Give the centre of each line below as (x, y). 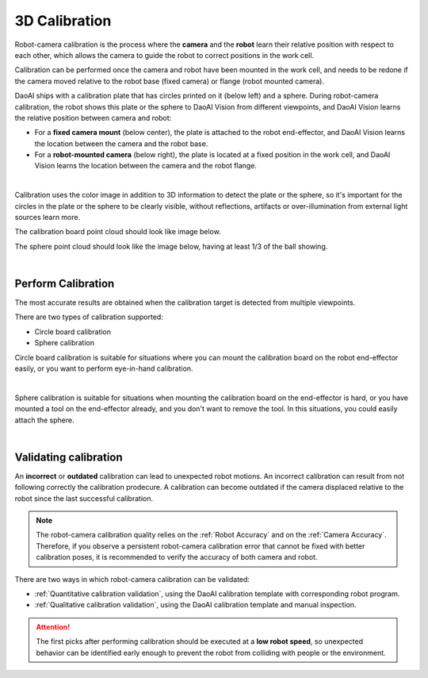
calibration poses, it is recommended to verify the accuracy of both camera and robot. (177, 557)
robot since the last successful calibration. (84, 498)
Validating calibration (69, 457)
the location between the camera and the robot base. (121, 144)
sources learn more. (48, 218)
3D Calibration (63, 21)
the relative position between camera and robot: (93, 117)
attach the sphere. (44, 420)
